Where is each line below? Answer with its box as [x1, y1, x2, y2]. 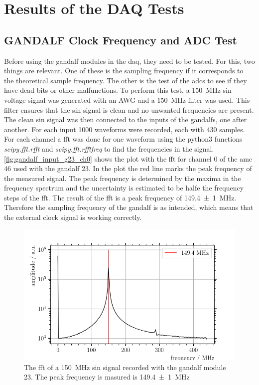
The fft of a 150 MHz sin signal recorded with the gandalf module [24, 362, 226, 372]
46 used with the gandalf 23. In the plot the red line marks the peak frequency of [4, 163, 252, 174]
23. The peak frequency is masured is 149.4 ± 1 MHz [24, 372, 190, 382]
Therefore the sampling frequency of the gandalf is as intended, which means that [4, 202, 254, 212]
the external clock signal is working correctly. [4, 212, 142, 222]
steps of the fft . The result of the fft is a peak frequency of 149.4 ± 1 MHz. [4, 192, 237, 202]
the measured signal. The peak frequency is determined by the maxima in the [4, 173, 241, 183]
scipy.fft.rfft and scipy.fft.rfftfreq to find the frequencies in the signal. [4, 143, 214, 154]
